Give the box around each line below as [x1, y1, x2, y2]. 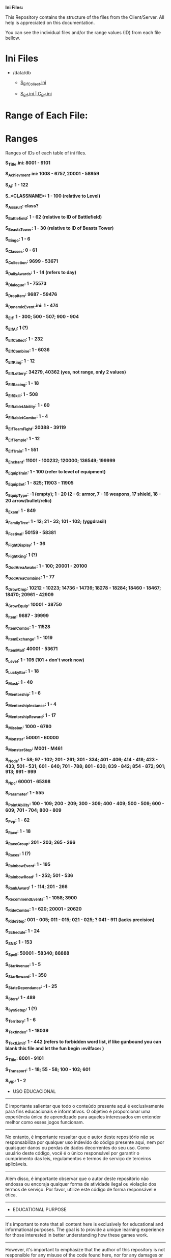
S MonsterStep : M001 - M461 [5, 745, 63, 753]
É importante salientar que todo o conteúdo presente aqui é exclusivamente [5, 1103, 164, 1109]
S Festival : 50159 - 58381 [5, 529, 56, 537]
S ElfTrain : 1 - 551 [5, 446, 39, 454]
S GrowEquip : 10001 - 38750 [5, 601, 62, 608]
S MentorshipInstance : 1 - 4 [5, 701, 57, 708]
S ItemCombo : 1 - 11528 [5, 624, 51, 631]
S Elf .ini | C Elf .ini [20, 90, 52, 98]
